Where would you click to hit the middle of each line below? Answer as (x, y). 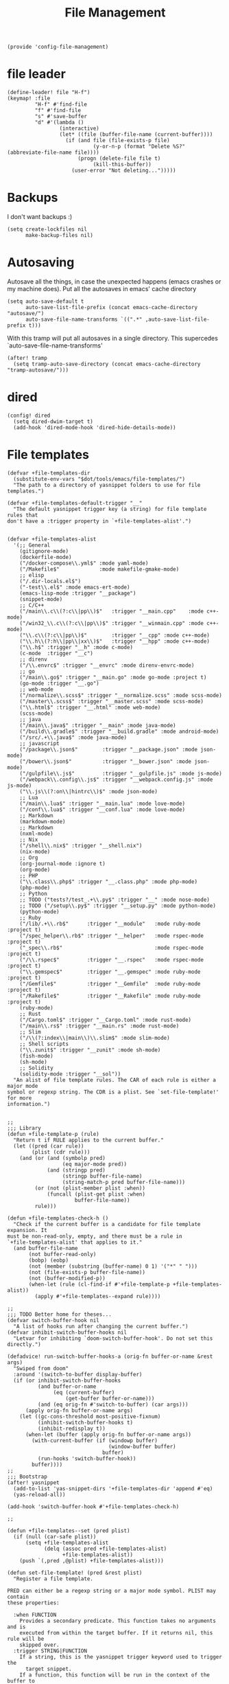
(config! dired (29, 416)
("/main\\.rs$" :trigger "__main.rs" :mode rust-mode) (99, 1026)
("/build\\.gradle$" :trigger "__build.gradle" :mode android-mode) (119, 731)
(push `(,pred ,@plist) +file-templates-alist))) (92, 1560)
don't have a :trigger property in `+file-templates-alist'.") (99, 521)
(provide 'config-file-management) (58, 47)
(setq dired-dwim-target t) (53, 421)
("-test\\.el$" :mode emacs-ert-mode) (75, 587)
